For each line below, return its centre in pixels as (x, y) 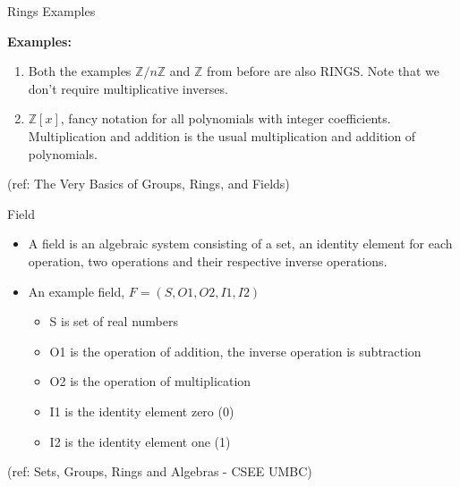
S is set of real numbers (114, 321)
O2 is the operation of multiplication (150, 381)
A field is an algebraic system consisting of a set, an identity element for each (240, 243)
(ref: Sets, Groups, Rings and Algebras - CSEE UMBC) (160, 471)
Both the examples (80, 71)
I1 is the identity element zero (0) (142, 411)
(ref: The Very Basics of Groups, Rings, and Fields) (149, 184)
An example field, (77, 291)
